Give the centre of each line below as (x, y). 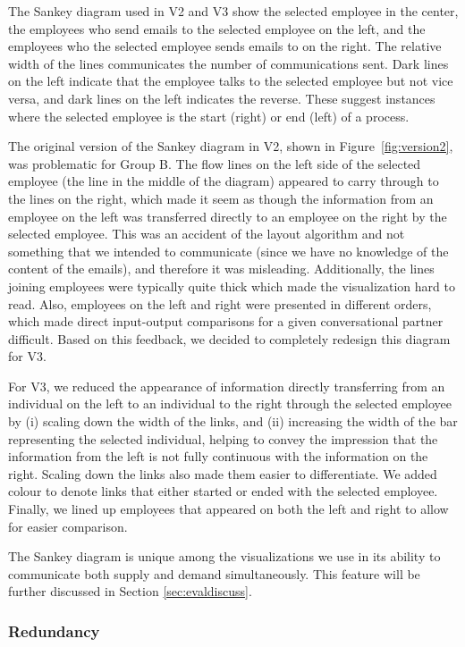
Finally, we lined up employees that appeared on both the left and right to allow (228, 509)
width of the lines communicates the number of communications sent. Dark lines (228, 63)
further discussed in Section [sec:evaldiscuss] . (130, 591)
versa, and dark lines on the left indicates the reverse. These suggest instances (222, 98)
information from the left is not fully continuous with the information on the (218, 456)
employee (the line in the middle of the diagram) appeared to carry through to (224, 181)
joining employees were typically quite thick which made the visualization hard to (232, 286)
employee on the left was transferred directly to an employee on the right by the (228, 216)
